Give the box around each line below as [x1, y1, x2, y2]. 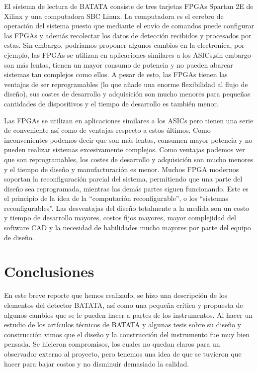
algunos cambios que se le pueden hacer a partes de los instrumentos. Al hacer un [4, 309, 253, 320]
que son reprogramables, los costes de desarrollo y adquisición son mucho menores [4, 154, 254, 164]
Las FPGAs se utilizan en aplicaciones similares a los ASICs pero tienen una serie [4, 115, 254, 125]
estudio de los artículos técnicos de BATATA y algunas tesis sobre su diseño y [4, 319, 241, 330]
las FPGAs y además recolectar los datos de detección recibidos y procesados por [4, 30, 252, 40]
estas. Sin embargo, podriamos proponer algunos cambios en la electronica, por [4, 40, 245, 50]
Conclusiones [4, 261, 94, 281]
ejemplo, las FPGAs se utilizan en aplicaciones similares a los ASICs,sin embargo [4, 49, 251, 60]
